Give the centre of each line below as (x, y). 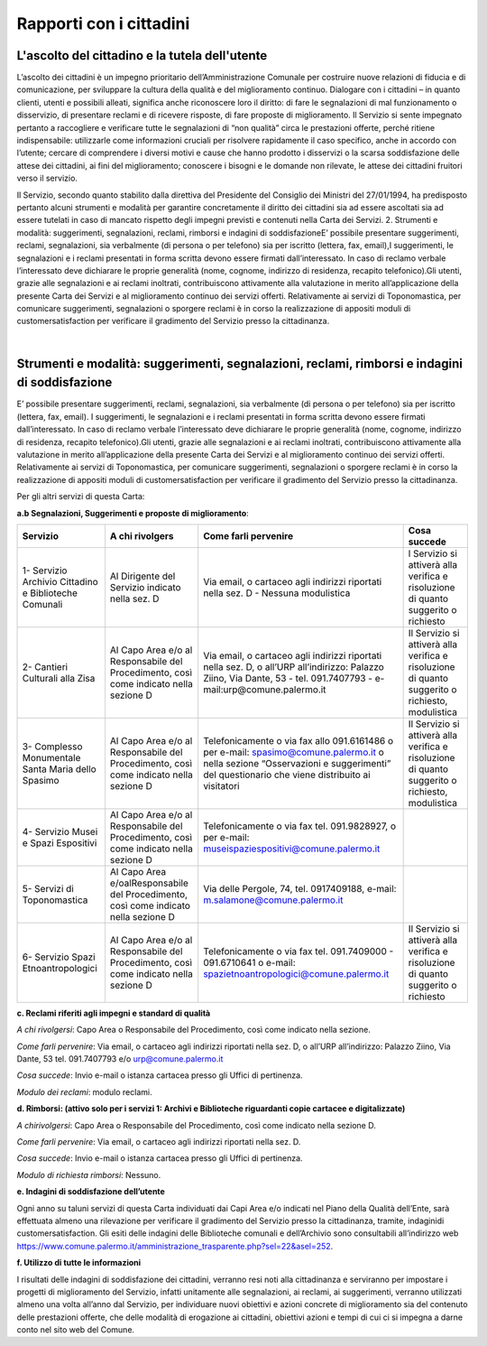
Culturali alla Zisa (59, 678)
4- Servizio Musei (60, 831)
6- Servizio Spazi (59, 957)
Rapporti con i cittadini (103, 23)
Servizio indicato (145, 587)
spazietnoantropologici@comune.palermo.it (296, 973)
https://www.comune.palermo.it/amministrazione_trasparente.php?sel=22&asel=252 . (175, 1246)
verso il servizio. (47, 178)
